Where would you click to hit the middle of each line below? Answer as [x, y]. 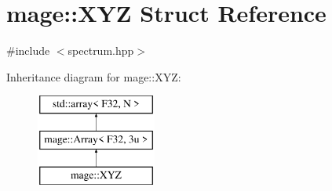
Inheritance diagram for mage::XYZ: [94, 76]
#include [28, 50]
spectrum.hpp [101, 50]
